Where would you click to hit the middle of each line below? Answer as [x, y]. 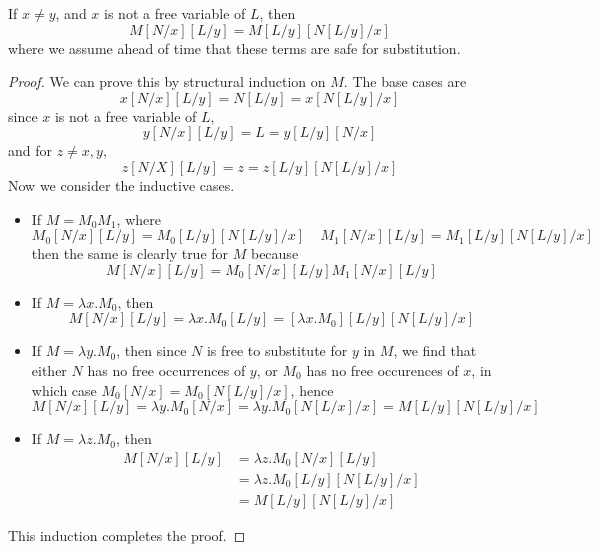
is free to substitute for [277, 350]
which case [64, 389]
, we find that [435, 350]
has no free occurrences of [166, 369]
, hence [312, 389]
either [49, 369]
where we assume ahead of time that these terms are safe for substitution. [234, 47]
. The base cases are [405, 81]
